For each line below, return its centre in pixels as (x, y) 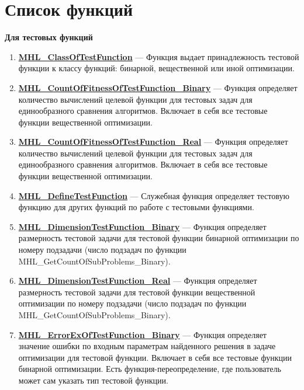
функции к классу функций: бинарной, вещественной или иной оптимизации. (156, 68)
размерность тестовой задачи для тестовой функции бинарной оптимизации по (159, 238)
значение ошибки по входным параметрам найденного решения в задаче (147, 346)
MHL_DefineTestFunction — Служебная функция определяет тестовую (154, 195)
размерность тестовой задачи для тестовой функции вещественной (137, 292)
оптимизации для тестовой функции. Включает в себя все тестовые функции (155, 357)
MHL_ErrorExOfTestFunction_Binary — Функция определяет (142, 334)
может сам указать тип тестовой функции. (93, 380)
